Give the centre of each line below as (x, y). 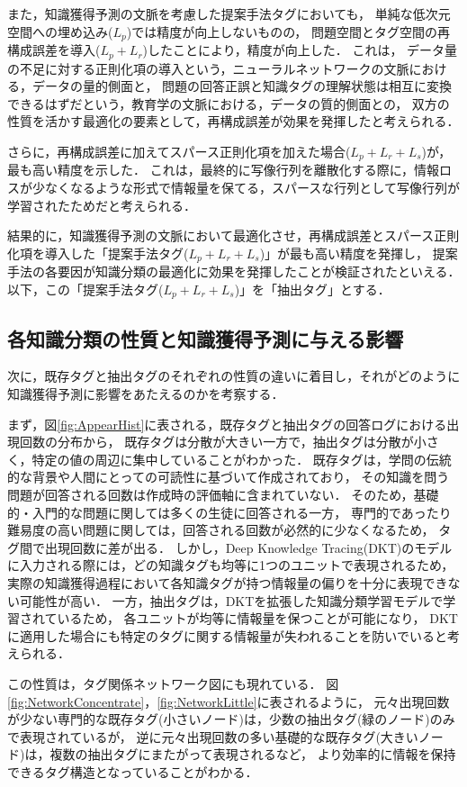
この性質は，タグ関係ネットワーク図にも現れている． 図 (173, 683)
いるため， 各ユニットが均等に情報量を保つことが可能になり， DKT (257, 618)
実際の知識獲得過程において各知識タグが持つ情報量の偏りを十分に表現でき (228, 582)
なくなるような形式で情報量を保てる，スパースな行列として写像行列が (252, 187)
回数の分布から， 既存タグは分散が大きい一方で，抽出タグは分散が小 (223, 442)
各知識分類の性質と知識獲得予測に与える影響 (206, 338)
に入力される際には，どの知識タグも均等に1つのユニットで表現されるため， (231, 565)
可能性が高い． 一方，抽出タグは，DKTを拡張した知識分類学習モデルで (231, 600)
